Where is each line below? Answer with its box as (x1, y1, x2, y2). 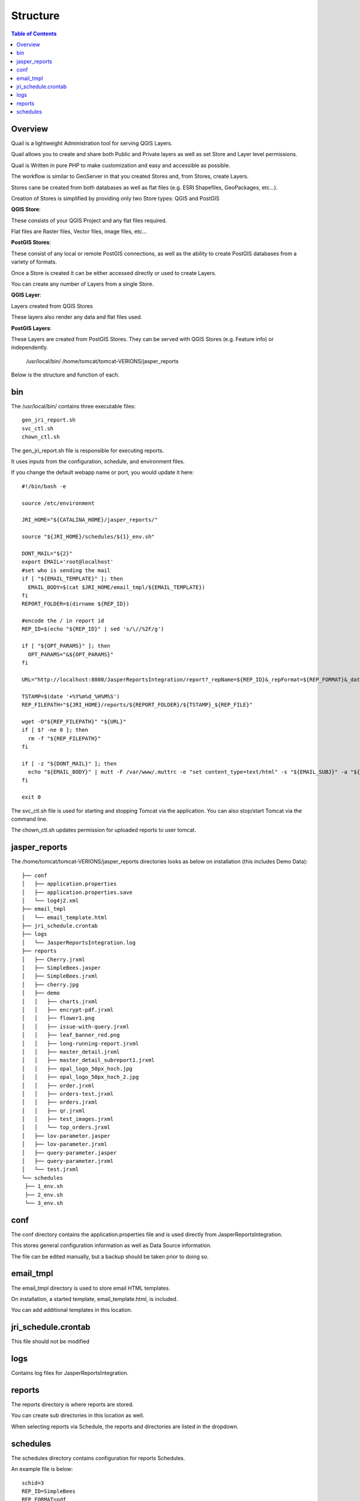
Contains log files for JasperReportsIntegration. (11, 1370, 129, 1377)
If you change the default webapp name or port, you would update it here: (11, 469, 194, 476)
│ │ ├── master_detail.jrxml (22, 1048, 120, 1055)
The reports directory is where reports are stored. (11, 1401, 134, 1408)
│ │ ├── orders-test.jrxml (22, 1090, 114, 1097)
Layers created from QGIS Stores (11, 302, 93, 309)
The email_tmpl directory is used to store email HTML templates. (11, 1284, 170, 1291)
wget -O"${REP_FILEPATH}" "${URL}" (22, 718, 127, 725)
